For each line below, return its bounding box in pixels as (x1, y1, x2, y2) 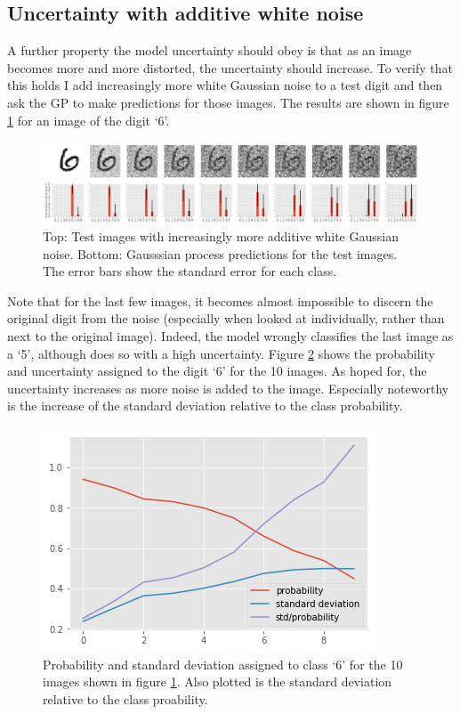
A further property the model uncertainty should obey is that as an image (7, 41, 412, 60)
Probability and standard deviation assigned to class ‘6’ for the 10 (43, 654, 403, 673)
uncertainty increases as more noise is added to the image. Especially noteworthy (7, 378, 449, 397)
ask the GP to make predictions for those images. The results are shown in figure (7, 93, 449, 111)
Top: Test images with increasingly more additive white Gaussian (43, 227, 399, 246)
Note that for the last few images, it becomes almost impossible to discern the (7, 291, 433, 310)
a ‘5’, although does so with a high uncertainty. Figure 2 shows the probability (7, 344, 435, 362)
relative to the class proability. (43, 689, 208, 708)
